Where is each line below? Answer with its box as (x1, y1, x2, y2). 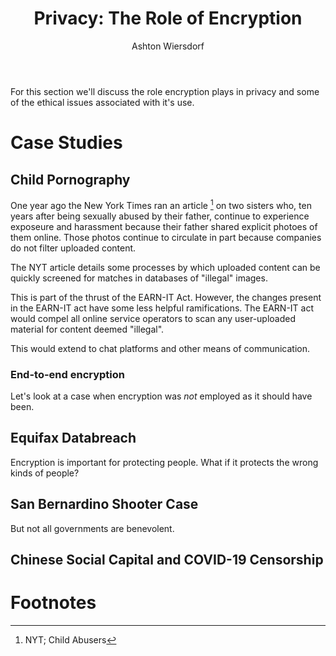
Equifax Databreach (10, 430, 137, 447)
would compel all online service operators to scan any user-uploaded (10, 312, 297, 324)
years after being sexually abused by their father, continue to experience (10, 210, 310, 222)
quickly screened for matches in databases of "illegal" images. (10, 272, 268, 284)
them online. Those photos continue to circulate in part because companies (10, 231, 322, 243)
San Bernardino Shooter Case (10, 496, 199, 513)
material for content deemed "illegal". (10, 323, 165, 335)
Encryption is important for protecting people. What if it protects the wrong (10, 456, 319, 468)
